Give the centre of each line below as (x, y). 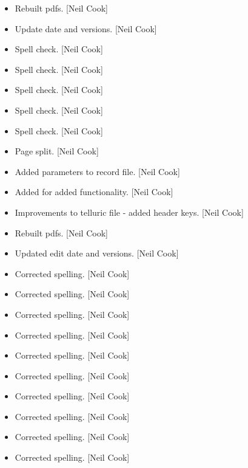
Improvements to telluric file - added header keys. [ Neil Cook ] (129, 212)
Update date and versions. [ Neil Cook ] (86, 28)
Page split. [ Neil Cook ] (57, 151)
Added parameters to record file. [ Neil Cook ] (97, 171)
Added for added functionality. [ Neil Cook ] (94, 192)
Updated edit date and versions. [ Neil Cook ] (97, 253)
